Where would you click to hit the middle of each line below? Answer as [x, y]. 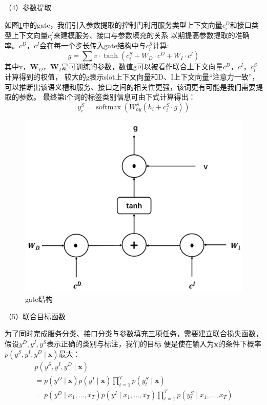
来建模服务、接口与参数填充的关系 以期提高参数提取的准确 [151, 35]
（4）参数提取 [28, 7]
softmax [108, 107]
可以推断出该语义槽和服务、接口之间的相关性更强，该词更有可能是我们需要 [130, 86]
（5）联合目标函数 [35, 316]
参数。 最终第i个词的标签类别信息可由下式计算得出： [107, 97]
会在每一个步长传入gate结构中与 [93, 45]
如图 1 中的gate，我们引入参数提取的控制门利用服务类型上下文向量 [114, 24]
